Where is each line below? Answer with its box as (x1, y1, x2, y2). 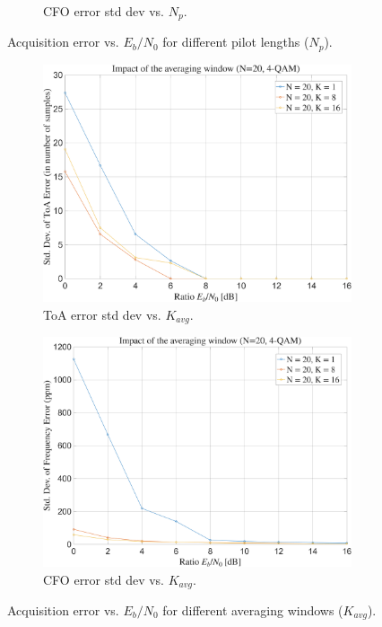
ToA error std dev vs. (43, 305, 161, 323)
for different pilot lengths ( (162, 32, 309, 51)
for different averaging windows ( (162, 601, 343, 620)
